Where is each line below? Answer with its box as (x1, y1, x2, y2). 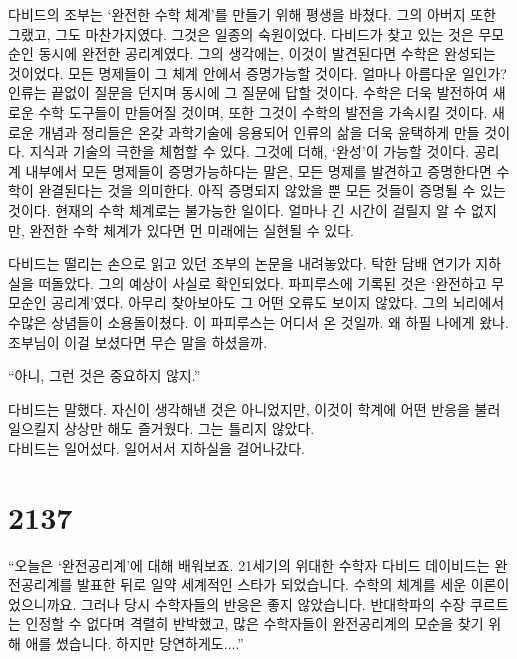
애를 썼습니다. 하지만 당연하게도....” (25, 632, 244, 653)
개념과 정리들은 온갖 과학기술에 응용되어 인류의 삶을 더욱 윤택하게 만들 (38, 121, 480, 142)
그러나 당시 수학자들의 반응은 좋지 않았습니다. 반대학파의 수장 (80, 593, 466, 614)
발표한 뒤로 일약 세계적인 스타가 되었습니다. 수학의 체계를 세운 (77, 574, 467, 595)
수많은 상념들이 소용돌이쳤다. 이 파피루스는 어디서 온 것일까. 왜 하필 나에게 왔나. (8, 311, 509, 332)
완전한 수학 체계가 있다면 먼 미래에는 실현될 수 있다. (29, 219, 354, 240)
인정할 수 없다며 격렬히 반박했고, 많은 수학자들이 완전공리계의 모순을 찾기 (25, 613, 484, 634)
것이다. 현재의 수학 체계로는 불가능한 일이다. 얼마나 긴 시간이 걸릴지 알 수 (8, 199, 467, 220)
